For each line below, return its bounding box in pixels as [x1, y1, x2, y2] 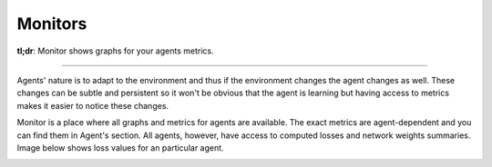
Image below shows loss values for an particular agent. [16, 142, 224, 153]
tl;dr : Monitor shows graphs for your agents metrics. [16, 45, 214, 56]
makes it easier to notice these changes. [16, 100, 169, 111]
